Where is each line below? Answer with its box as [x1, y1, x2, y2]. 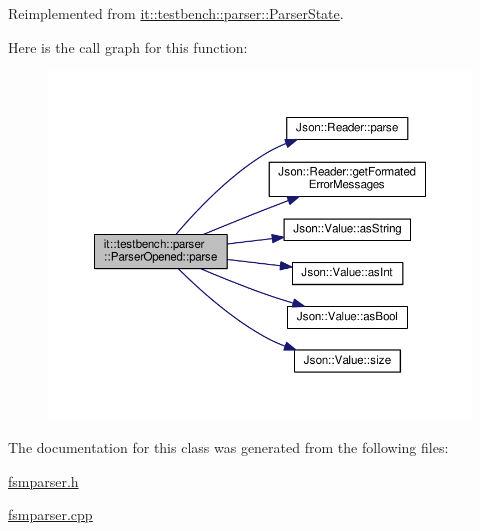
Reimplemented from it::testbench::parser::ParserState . [8, 3, 344, 23]
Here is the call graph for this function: [8, 36, 248, 57]
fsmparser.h [8, 470, 79, 491]
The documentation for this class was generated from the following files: [8, 437, 449, 458]
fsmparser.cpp [8, 504, 93, 525]
